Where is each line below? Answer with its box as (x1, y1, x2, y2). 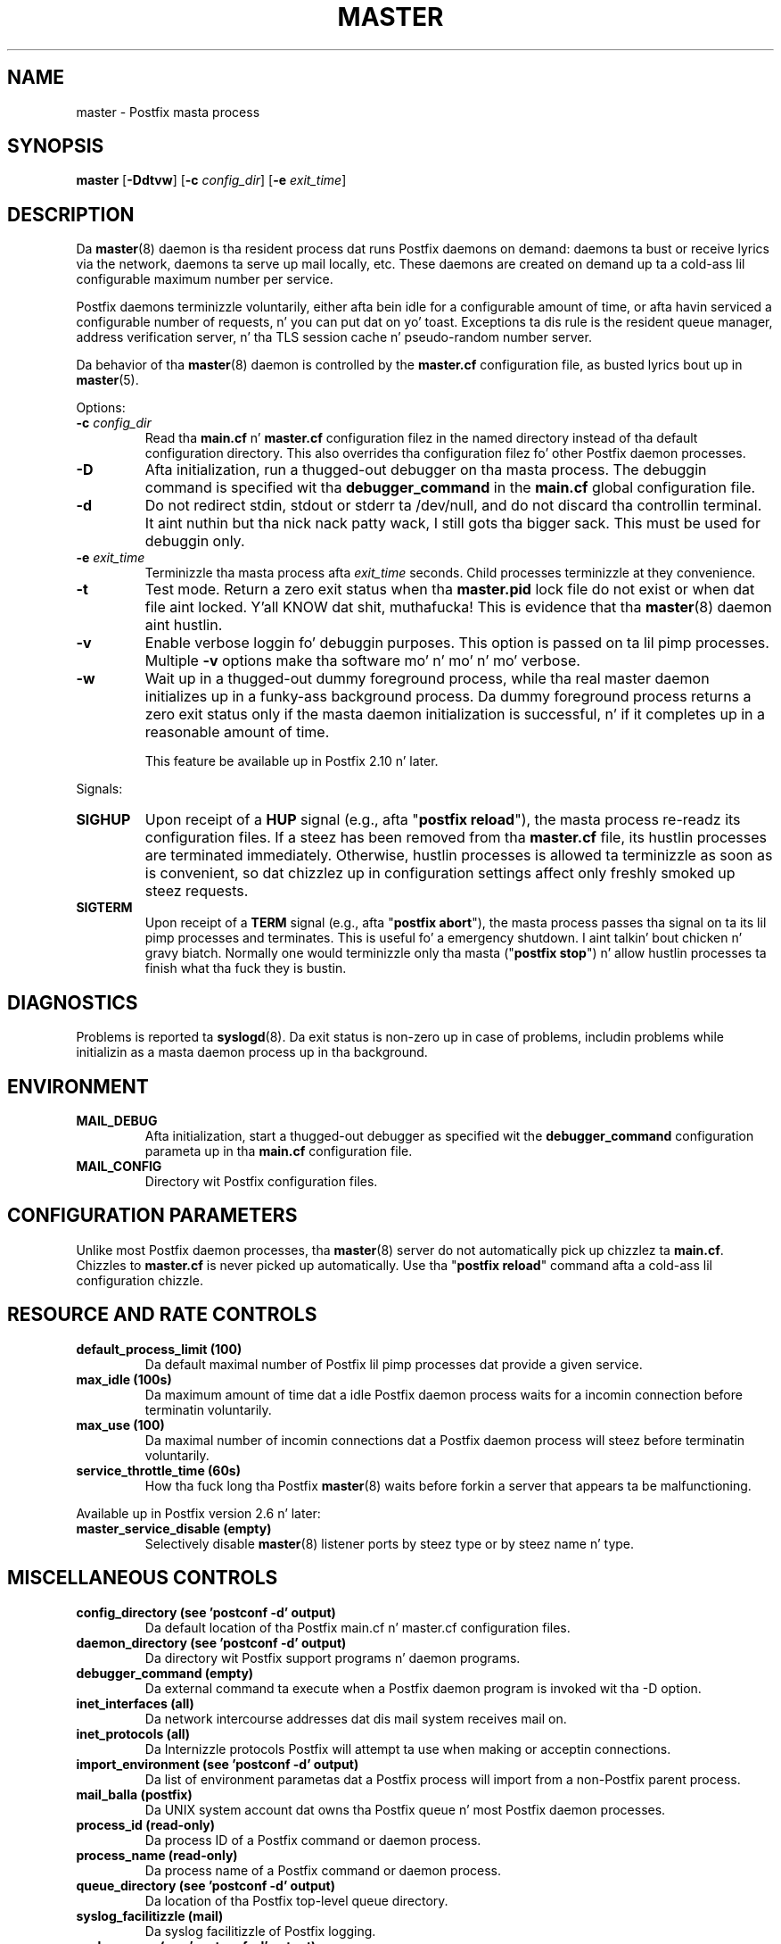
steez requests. (144, 882, 249, 901)
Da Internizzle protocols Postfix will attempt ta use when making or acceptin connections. (144, 1740, 671, 1757)
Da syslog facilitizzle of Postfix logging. (144, 1923, 376, 1939)
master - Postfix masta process (76, 104, 260, 120)
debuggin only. (144, 532, 245, 551)
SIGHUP (76, 810, 131, 829)
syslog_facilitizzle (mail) (76, 1907, 224, 1923)
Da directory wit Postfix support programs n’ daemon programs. (144, 1649, 521, 1666)
